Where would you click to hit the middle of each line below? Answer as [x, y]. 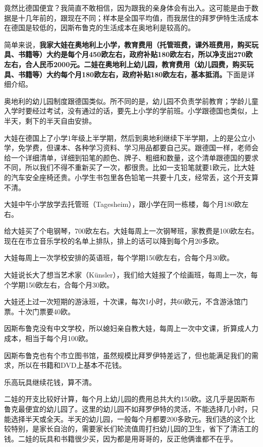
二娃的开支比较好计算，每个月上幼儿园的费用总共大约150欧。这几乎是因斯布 [129, 399]
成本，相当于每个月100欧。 [48, 338]
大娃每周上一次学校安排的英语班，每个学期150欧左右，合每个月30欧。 [119, 258]
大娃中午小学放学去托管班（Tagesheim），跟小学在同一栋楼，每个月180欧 [123, 204]
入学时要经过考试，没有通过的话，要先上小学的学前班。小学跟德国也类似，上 [131, 111]
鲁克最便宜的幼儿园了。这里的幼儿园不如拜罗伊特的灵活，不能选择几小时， [128, 409]
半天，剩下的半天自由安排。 [50, 120]
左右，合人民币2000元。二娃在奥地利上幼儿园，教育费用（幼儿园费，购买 [125, 64]
